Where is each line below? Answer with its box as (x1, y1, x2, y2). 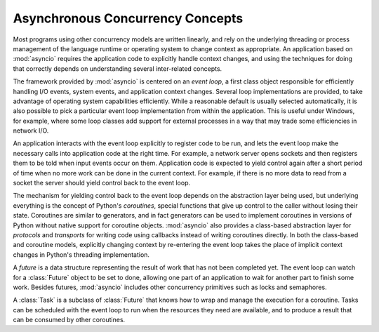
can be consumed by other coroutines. (13, 316, 126, 324)
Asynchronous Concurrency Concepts (13, 11, 244, 26)
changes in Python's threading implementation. (13, 250, 150, 259)
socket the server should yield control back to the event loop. (13, 179, 191, 187)
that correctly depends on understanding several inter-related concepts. (13, 64, 222, 73)
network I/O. (13, 126, 49, 135)
